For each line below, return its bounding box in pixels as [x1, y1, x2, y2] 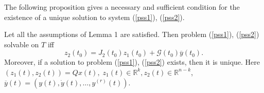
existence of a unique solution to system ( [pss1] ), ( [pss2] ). [4, 11, 185, 22]
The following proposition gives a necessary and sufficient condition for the [4, 2, 240, 12]
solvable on [4, 39, 39, 49]
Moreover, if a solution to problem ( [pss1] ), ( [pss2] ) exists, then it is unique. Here [4, 57, 260, 67]
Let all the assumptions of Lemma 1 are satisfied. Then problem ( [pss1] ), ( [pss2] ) [4, 29, 259, 40]
